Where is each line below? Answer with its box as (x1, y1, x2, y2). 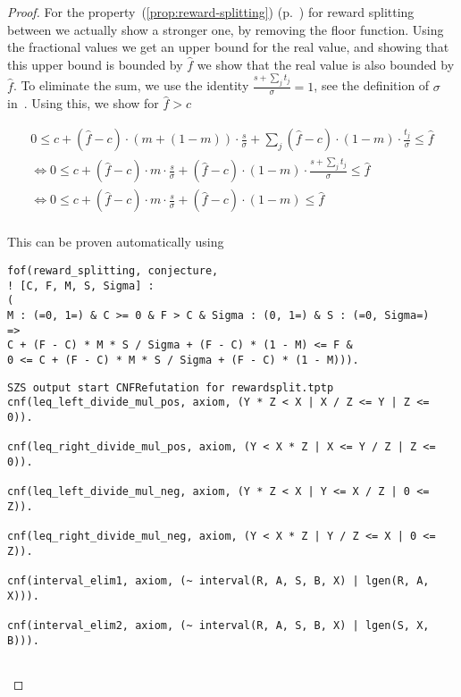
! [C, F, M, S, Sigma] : (7, 279, 155, 292)
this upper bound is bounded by (7, 55, 183, 73)
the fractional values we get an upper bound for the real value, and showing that (7, 38, 449, 56)
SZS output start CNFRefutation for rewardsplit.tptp (7, 381, 334, 394)
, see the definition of (314, 76, 430, 95)
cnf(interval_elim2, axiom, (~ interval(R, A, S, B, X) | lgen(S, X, (7, 619, 430, 633)
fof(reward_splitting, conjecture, (7, 265, 219, 278)
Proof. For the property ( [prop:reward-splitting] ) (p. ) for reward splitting (7, 3, 415, 21)
